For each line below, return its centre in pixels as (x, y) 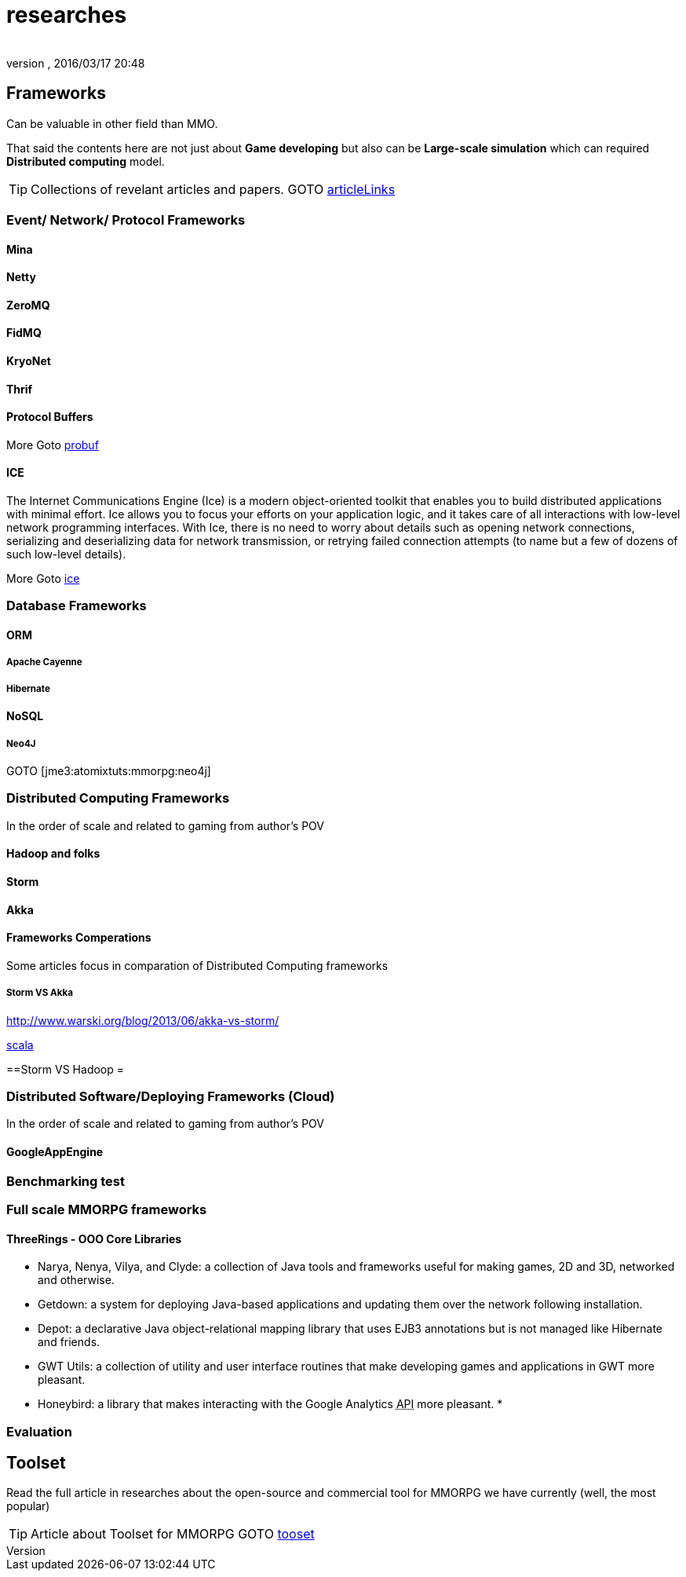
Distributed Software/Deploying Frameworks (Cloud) (171, 1096)
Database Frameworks (77, 606)
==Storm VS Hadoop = (66, 1069)
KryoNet (29, 361)
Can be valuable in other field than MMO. (112, 123)
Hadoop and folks (53, 854)
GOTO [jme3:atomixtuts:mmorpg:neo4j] (109, 771)
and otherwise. (76, 1280)
